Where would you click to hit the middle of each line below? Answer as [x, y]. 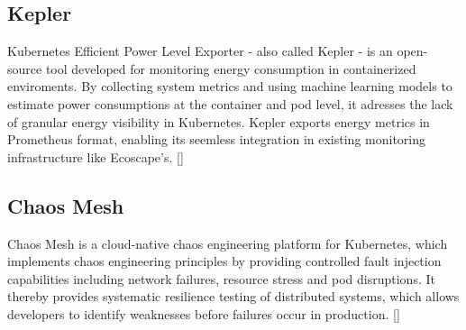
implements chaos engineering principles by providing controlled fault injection [224, 261]
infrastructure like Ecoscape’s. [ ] [96, 156]
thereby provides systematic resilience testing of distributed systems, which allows [233, 296]
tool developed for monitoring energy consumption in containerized [231, 68]
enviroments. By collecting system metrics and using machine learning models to [230, 86]
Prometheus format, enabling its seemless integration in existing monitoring [216, 139]
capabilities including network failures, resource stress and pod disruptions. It [221, 278]
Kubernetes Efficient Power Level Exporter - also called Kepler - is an [200, 51]
